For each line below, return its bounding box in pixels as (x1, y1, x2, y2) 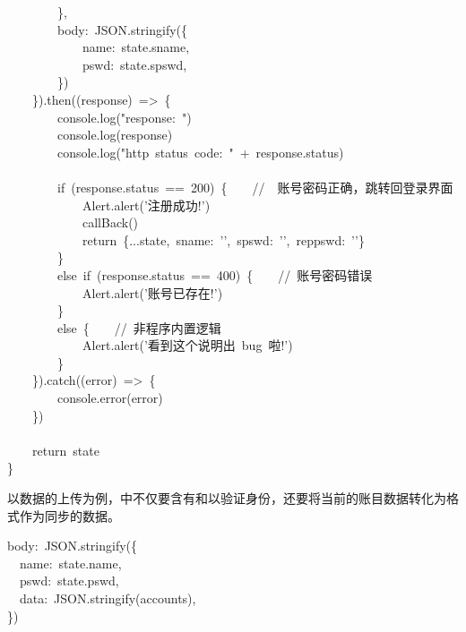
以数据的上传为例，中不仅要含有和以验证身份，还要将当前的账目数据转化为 (7, 489, 446, 508)
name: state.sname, (82, 38, 190, 56)
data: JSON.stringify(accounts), (19, 589, 196, 607)
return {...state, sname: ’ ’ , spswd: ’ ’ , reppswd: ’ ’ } (82, 230, 365, 249)
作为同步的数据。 (19, 506, 120, 525)
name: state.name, (19, 553, 122, 572)
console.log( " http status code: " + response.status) (56, 142, 344, 161)
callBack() (82, 213, 139, 232)
